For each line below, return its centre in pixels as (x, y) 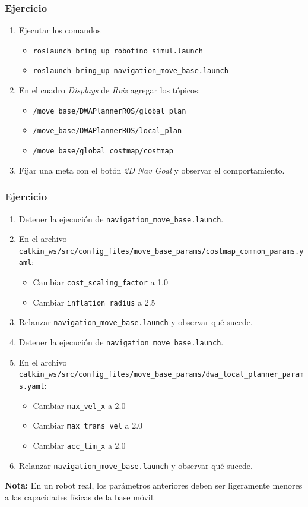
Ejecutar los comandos (60, 30)
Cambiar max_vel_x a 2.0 (79, 405)
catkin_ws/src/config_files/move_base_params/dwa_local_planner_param (161, 375)
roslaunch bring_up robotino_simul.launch (118, 51)
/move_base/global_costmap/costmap (103, 151)
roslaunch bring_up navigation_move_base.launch (131, 71)
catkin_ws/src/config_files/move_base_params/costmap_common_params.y (161, 251)
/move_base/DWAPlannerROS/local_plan (107, 131)
